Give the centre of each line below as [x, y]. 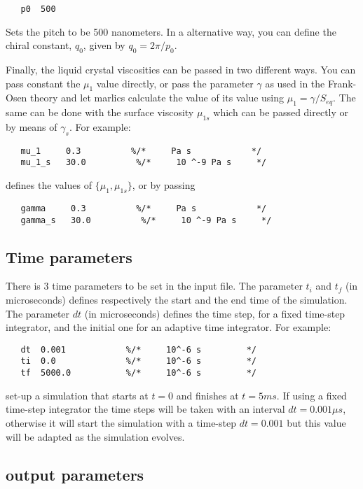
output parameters [75, 474]
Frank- [342, 83]
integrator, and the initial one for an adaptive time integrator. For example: [169, 327]
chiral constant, [39, 45]
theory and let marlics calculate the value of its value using [157, 98]
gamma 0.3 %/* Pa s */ [144, 208]
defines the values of [49, 185]
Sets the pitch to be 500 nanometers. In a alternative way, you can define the [171, 31]
